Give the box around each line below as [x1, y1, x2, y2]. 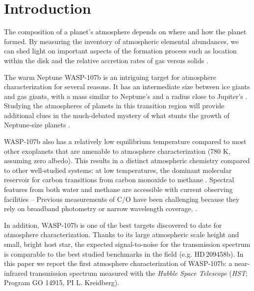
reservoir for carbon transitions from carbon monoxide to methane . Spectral [4, 174, 234, 185]
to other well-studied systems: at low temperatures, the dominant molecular [4, 165, 232, 175]
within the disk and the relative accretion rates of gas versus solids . [4, 55, 208, 65]
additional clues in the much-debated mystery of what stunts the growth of [4, 110, 229, 120]
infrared [4, 267, 27, 278]
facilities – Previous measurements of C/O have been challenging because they [4, 194, 240, 204]
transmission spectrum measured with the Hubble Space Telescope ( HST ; [29, 267, 248, 278]
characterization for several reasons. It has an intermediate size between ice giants [4, 81, 250, 92]
